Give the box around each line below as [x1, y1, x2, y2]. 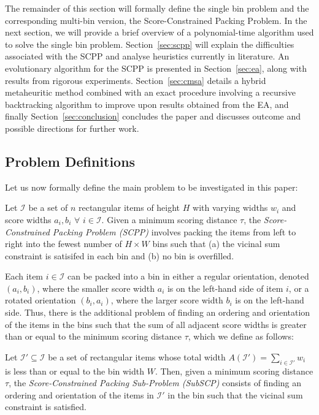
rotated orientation [5, 294, 76, 306]
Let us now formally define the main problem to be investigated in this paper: [5, 180, 298, 193]
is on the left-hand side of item [167, 281, 283, 294]
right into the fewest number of [5, 237, 122, 250]
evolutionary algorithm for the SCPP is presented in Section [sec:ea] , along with [5, 61, 307, 74]
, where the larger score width [110, 294, 223, 306]
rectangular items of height [79, 201, 180, 214]
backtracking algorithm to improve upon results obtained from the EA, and [5, 97, 289, 110]
